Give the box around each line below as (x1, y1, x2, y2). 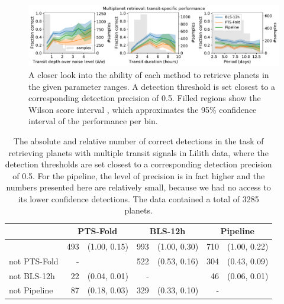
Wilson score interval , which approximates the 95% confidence (28, 103, 257, 115)
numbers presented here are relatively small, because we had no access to (6, 181, 271, 193)
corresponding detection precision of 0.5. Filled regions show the (28, 92, 261, 104)
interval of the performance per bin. (28, 115, 158, 127)
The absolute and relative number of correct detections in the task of (13, 134, 264, 147)
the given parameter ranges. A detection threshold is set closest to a (28, 80, 276, 92)
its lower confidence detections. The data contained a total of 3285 (18, 192, 259, 205)
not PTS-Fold (9, 254, 59, 267)
